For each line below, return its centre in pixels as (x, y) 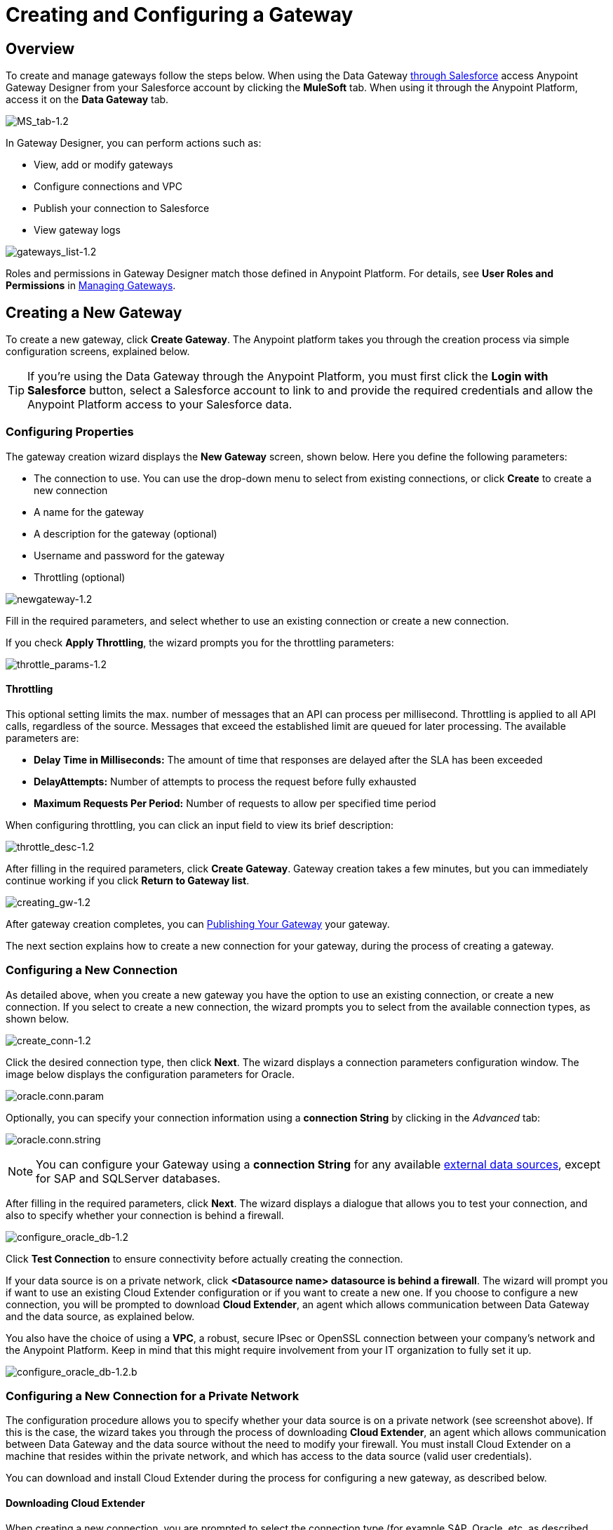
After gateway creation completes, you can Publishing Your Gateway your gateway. (198, 924)
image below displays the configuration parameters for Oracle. (150, 1074)
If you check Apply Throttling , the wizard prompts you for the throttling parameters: (200, 642)
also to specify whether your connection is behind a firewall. (145, 1215)
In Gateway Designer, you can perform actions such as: (134, 143)
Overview (40, 48)
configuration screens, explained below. (98, 352)
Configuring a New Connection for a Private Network (153, 1396)
